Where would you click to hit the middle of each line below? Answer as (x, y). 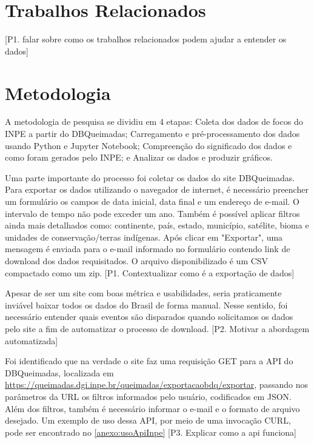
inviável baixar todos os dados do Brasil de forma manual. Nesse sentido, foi (146, 305)
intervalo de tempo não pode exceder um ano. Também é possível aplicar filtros (152, 213)
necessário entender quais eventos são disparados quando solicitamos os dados (149, 317)
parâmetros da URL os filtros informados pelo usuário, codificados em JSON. (148, 396)
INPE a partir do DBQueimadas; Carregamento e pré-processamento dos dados (152, 134)
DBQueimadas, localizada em (59, 372)
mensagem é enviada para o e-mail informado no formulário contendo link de (148, 249)
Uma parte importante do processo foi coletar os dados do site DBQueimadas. (150, 177)
